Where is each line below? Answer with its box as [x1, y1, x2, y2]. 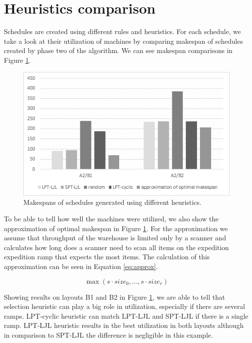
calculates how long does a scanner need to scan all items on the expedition [4, 242, 229, 252]
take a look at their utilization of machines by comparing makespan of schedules [4, 36, 243, 46]
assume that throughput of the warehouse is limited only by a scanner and [4, 233, 226, 243]
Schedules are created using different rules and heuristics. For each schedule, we [4, 26, 241, 36]
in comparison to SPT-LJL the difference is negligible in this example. [4, 330, 213, 340]
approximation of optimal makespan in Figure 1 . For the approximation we [4, 223, 228, 233]
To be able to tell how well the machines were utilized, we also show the [4, 214, 219, 224]
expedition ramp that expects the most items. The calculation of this [4, 252, 210, 262]
